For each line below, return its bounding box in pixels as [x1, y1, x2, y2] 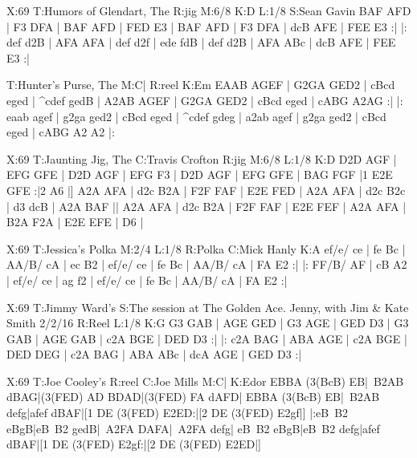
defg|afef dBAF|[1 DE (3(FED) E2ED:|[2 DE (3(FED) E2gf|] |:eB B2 [6, 404, 349, 421]
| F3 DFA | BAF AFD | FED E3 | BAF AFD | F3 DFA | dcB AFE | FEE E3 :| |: [6, 18, 407, 34]
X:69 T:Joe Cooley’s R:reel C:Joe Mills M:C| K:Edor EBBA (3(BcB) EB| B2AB [6, 372, 404, 389]
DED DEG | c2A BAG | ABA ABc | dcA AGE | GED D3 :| [6, 346, 302, 363]
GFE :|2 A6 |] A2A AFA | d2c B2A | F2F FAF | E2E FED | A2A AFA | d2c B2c [6, 181, 406, 198]
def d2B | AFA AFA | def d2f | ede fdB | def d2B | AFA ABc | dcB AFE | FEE [6, 34, 396, 51]
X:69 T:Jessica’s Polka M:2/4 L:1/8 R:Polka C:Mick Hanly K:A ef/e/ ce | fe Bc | [6, 240, 406, 257]
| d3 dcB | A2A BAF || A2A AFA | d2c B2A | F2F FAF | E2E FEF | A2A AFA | [6, 197, 407, 214]
